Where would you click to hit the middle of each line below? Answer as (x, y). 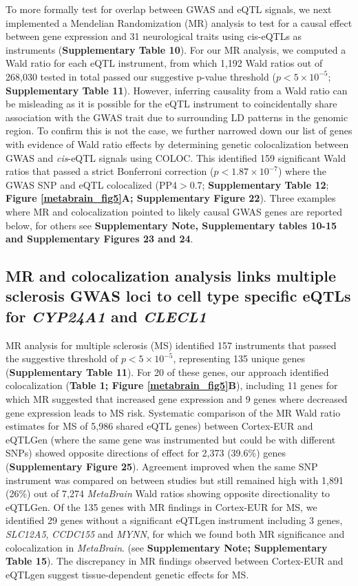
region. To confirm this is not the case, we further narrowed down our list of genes (179, 130)
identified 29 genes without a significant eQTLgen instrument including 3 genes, (174, 520)
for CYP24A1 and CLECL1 (106, 316)
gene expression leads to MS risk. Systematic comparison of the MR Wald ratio (173, 412)
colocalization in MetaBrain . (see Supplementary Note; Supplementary (167, 547)
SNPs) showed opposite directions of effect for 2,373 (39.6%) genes (146, 453)
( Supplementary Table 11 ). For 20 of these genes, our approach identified (167, 372)
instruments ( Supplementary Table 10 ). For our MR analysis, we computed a (176, 49)
